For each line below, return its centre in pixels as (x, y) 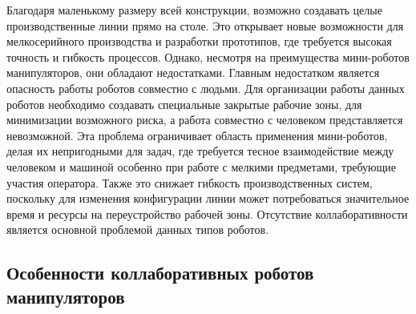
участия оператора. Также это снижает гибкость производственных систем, (190, 182)
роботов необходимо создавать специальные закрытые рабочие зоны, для (184, 104)
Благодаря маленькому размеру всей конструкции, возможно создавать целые (194, 10)
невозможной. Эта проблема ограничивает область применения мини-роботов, (197, 135)
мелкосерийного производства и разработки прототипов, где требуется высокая (199, 41)
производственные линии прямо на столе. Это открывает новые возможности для (205, 25)
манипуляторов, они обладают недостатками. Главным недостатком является (193, 72)
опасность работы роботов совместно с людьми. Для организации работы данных (206, 88)
